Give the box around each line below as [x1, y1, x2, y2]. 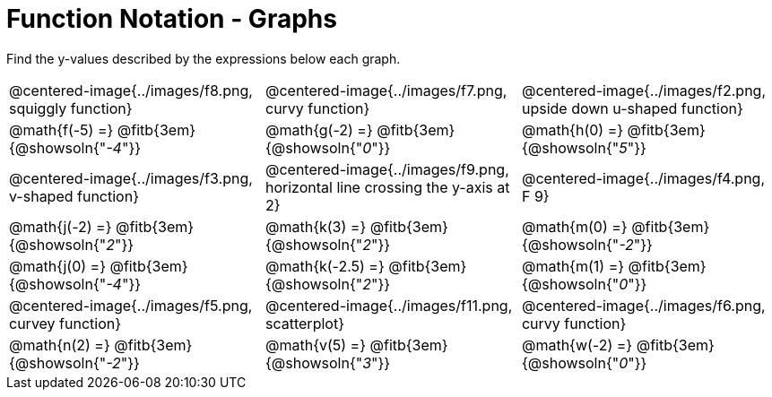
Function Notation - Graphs [6, 4, 337, 34]
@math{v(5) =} [265, 335, 367, 354]
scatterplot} [265, 314, 344, 332]
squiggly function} [9, 99, 133, 117]
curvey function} [9, 314, 122, 332]
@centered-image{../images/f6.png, [521, 296, 766, 315]
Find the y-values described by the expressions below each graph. [6, 50, 401, 66]
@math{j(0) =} [9, 256, 106, 275]
